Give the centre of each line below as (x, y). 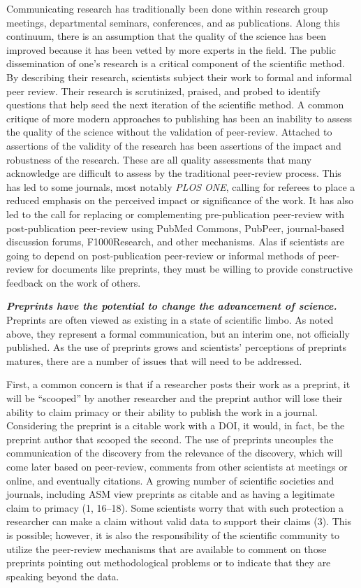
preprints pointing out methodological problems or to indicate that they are (169, 562)
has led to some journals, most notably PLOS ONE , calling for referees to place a (181, 186)
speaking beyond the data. (63, 576)
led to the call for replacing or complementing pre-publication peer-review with (176, 214)
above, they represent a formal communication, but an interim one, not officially (178, 333)
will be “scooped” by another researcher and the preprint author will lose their (175, 398)
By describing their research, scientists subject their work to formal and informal (179, 77)
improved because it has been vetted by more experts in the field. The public (171, 49)
